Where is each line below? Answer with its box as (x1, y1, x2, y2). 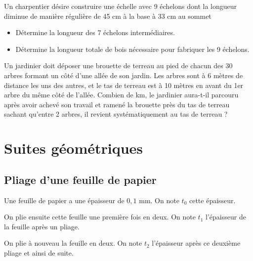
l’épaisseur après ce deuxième (152, 238, 241, 248)
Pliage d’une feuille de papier (4, 172, 157, 187)
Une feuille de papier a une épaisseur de (4, 195, 125, 205)
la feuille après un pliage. (4, 221, 80, 231)
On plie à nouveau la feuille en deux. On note (4, 238, 142, 248)
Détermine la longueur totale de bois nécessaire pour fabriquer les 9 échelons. (15, 43, 250, 54)
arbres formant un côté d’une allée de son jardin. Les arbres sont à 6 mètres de (4, 70, 243, 80)
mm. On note (139, 195, 179, 205)
